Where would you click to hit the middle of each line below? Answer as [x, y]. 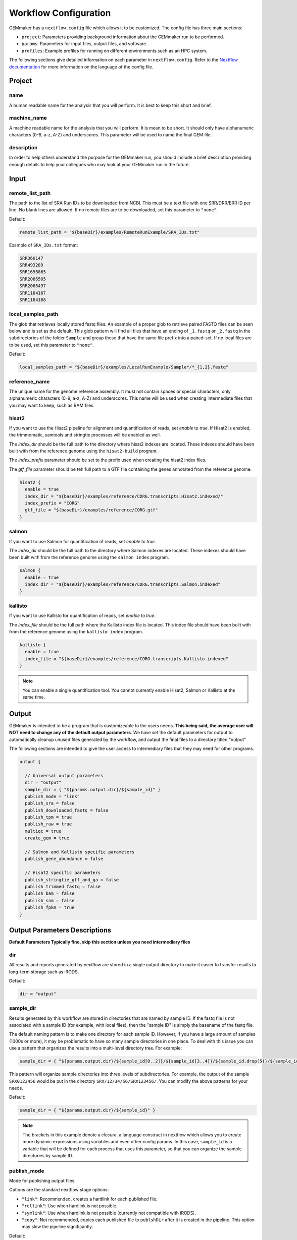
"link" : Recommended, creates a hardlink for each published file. [90, 1199]
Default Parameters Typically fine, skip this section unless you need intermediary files [100, 942]
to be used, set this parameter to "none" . [51, 345]
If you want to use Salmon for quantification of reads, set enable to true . [82, 541]
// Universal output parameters [64, 775]
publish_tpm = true [49, 817]
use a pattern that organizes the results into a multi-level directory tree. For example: [96, 1048]
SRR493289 [31, 265]
